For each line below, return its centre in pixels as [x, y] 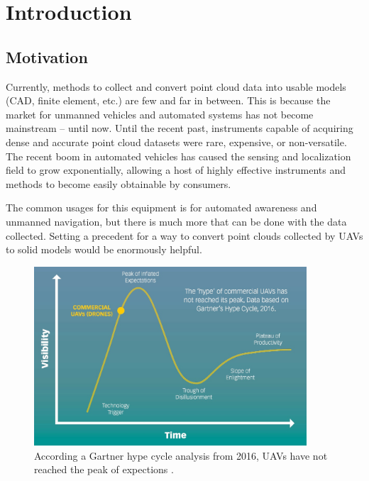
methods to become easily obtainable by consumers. [119, 183]
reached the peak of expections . [104, 469]
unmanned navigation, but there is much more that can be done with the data [176, 221]
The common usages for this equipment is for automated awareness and [161, 208]
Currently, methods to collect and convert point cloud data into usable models [176, 86]
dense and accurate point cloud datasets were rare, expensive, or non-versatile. [176, 142]
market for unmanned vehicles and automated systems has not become [160, 114]
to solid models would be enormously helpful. [104, 249]
